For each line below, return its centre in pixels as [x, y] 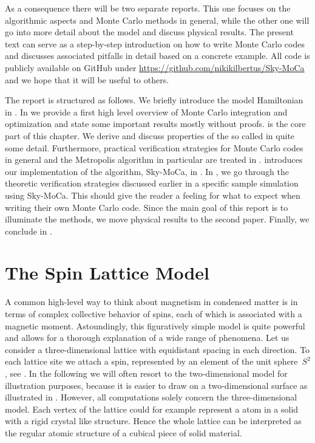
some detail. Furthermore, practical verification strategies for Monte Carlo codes [154, 147]
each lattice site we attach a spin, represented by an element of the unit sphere [151, 361]
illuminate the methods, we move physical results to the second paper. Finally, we [157, 219]
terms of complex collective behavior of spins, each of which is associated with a [154, 314]
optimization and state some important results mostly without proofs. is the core [155, 124]
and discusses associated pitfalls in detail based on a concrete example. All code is [157, 56]
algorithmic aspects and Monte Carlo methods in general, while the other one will [157, 20]
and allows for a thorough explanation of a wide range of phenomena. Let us [147, 338]
